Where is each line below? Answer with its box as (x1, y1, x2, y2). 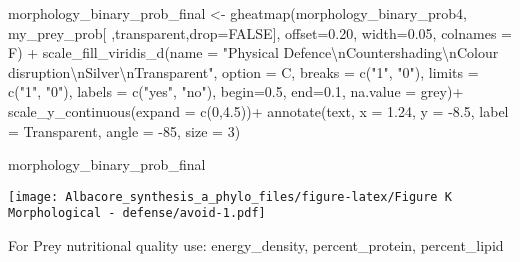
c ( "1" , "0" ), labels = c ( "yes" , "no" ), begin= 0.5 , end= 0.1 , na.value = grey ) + (8, 81, 464, 102)
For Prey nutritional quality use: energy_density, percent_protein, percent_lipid (8, 235, 504, 256)
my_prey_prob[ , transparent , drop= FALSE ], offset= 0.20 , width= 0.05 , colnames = (8, 22, 512, 43)
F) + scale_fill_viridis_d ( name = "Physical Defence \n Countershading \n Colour (8, 42, 499, 63)
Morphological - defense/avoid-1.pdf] (8, 206, 266, 221)
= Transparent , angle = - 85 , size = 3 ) (8, 120, 241, 141)
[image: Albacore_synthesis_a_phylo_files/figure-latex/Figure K (8, 189, 452, 204)
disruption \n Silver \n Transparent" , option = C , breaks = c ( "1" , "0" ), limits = (8, 61, 479, 82)
